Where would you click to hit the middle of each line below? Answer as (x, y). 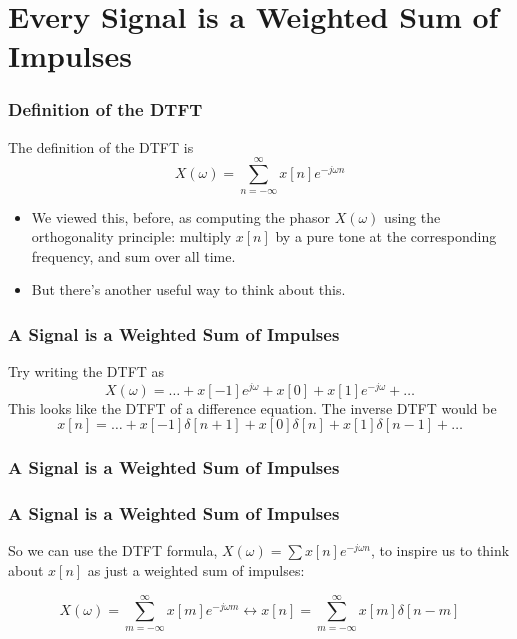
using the (412, 216)
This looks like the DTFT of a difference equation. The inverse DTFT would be (252, 407)
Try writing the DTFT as (86, 371)
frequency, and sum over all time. (133, 255)
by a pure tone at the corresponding (386, 236)
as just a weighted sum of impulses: (196, 570)
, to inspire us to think (440, 550)
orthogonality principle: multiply (131, 236)
